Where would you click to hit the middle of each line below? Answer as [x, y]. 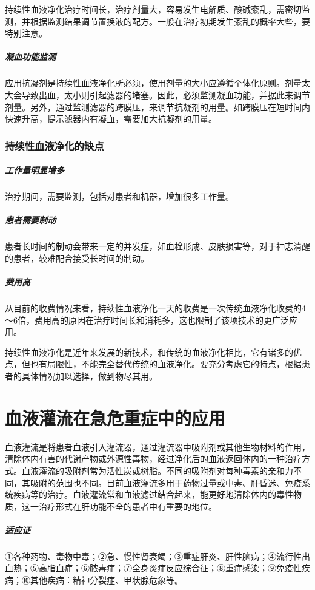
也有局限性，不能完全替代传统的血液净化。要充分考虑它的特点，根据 [166, 364]
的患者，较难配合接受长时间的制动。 [77, 258]
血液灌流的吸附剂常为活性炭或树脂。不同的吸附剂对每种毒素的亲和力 [157, 470]
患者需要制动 [30, 220]
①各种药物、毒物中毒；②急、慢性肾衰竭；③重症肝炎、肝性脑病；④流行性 [153, 556]
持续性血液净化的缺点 [55, 145]
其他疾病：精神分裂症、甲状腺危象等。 [106, 580]
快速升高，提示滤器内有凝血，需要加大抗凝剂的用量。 [111, 119]
